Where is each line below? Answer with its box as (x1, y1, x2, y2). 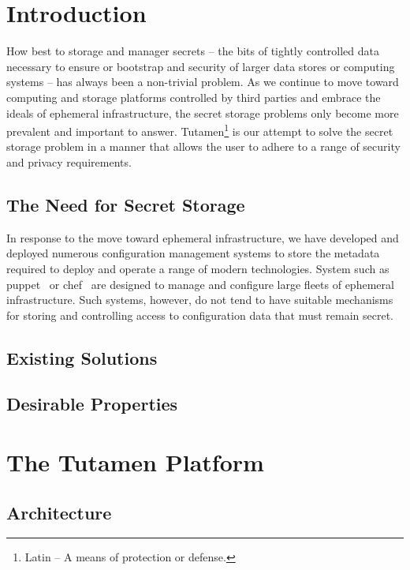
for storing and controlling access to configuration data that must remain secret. (6, 306, 394, 323)
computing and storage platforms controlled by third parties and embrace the (6, 88, 381, 105)
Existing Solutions (6, 345, 158, 369)
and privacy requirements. (6, 153, 132, 170)
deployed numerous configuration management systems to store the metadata (6, 245, 380, 261)
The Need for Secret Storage (6, 192, 245, 216)
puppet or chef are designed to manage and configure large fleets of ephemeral (6, 276, 394, 292)
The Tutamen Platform (6, 446, 264, 478)
